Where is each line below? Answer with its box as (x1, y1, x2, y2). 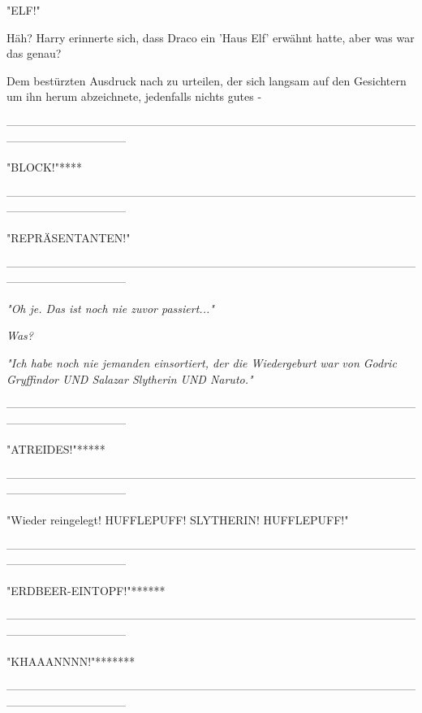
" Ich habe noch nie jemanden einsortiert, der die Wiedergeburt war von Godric (6, 354, 397, 371)
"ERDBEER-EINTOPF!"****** (6, 581, 166, 598)
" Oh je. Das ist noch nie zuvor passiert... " (6, 299, 214, 316)
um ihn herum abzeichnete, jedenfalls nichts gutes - (6, 88, 262, 105)
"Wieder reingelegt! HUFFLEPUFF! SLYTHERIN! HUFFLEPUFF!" (6, 511, 349, 528)
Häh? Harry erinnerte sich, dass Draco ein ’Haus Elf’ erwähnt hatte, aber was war (6, 28, 415, 46)
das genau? (6, 45, 62, 62)
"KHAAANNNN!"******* (6, 652, 136, 669)
